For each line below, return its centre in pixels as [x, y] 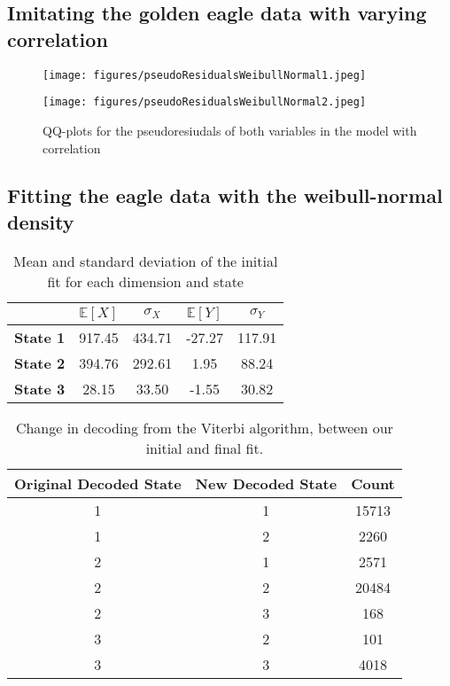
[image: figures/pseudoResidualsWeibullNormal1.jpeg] [205, 75]
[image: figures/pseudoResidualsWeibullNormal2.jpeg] [205, 102]
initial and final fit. [205, 448]
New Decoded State [266, 483]
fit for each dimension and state [145, 281]
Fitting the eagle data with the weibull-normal [225, 195]
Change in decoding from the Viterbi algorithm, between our [204, 427]
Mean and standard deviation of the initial [145, 261]
